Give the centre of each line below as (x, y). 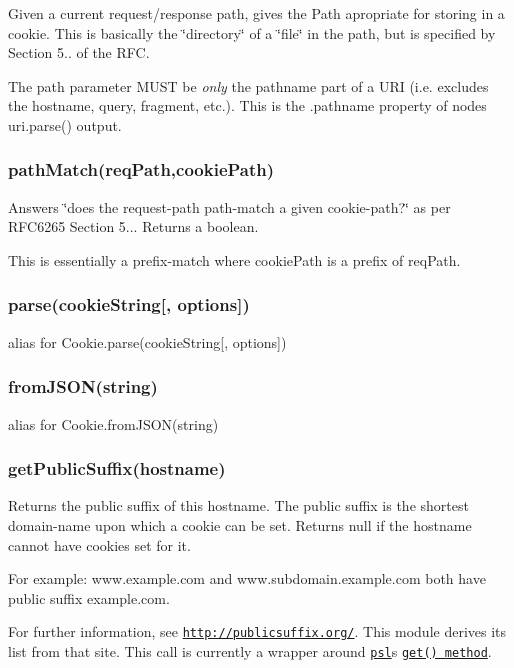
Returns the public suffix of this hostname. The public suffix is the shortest (238, 505)
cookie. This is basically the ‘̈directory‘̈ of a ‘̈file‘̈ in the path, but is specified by (252, 32)
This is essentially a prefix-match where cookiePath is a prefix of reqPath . (234, 259)
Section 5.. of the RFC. (79, 52)
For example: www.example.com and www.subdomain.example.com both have (247, 578)
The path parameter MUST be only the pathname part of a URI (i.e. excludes (248, 85)
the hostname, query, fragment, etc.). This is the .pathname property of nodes (247, 105)
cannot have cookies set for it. (99, 544)
